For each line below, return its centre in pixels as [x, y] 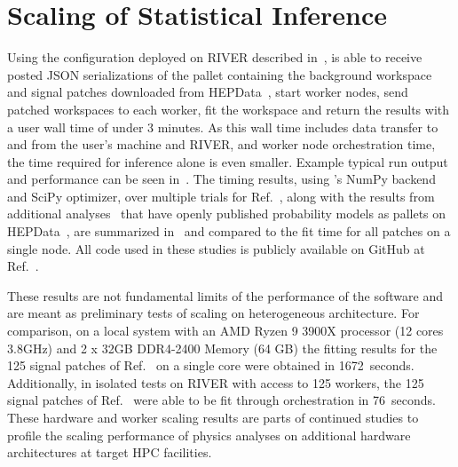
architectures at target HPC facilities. [110, 452]
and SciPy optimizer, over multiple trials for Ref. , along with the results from [221, 196]
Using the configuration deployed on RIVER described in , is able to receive [215, 57]
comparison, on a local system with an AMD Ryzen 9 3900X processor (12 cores [225, 331]
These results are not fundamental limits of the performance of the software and [225, 295]
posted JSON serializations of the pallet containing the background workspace [220, 74]
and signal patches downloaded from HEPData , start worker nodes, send [208, 92]
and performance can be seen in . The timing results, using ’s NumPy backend [221, 179]
